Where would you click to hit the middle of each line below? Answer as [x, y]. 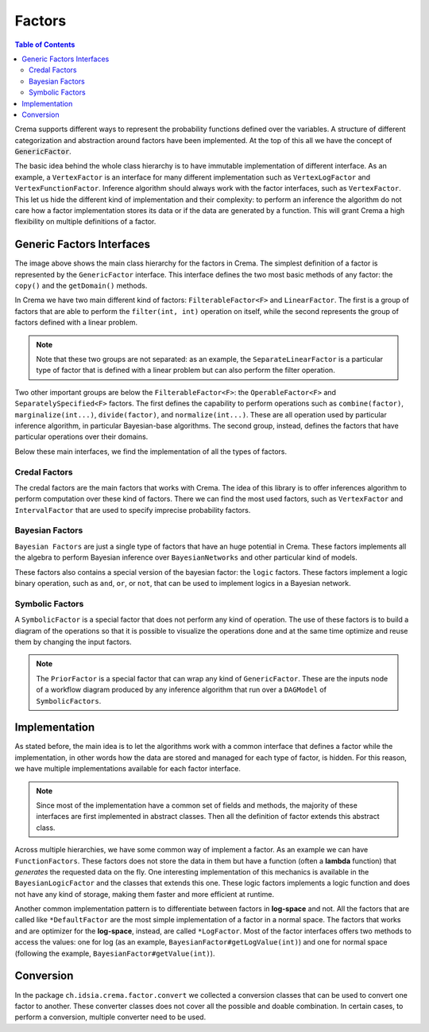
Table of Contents [45, 45]
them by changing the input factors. [73, 642]
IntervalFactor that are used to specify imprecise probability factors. [133, 510]
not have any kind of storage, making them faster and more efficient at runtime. [145, 894]
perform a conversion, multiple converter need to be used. [110, 1017]
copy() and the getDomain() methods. [81, 285]
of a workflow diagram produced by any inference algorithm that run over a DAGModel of [182, 690]
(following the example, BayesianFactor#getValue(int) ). [115, 953]
